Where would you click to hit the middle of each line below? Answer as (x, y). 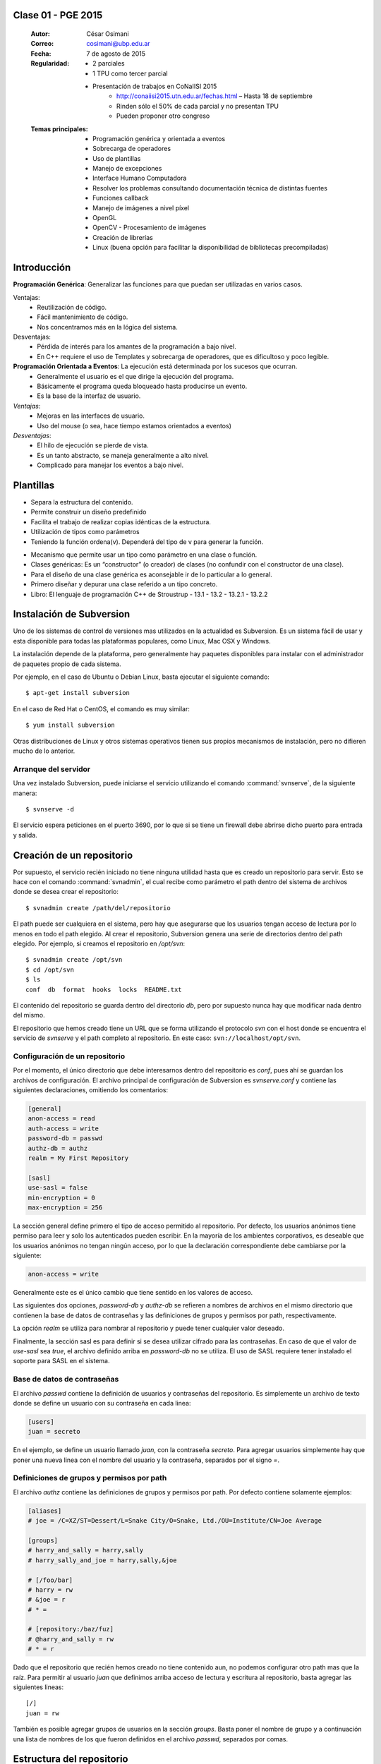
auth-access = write (63, 1128)
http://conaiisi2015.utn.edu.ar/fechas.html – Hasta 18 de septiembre (215, 96)
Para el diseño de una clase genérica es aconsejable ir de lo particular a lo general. (152, 574)
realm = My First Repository (78, 1158)
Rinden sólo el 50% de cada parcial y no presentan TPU (198, 106)
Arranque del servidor (52, 769)
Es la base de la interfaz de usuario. (89, 396)
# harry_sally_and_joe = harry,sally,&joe (102, 1560)
